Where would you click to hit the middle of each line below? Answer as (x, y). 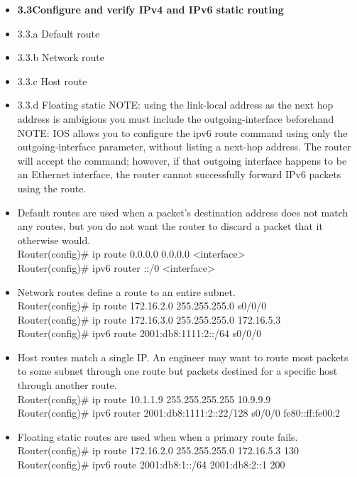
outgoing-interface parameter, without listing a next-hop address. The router (184, 147)
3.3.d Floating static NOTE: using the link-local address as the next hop (175, 105)
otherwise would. (54, 240)
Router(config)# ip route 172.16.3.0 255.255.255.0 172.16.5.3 (149, 319)
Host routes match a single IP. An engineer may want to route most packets (183, 357)
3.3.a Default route (59, 33)
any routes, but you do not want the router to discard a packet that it (170, 226)
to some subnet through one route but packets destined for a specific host (177, 371)
